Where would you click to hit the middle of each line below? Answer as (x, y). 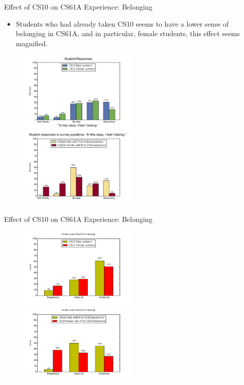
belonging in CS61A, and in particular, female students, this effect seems (128, 33)
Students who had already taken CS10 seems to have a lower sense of (122, 23)
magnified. (32, 43)
